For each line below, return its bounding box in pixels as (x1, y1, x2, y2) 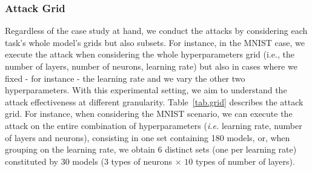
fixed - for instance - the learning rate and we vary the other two (5, 71, 245, 84)
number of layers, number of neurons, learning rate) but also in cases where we (5, 60, 297, 72)
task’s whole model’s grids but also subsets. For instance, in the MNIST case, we (5, 36, 305, 48)
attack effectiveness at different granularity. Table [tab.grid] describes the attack (5, 95, 304, 108)
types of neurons (111, 154, 173, 167)
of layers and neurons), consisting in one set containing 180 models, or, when (5, 131, 290, 144)
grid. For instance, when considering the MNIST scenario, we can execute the (5, 107, 293, 120)
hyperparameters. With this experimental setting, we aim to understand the (5, 84, 287, 96)
